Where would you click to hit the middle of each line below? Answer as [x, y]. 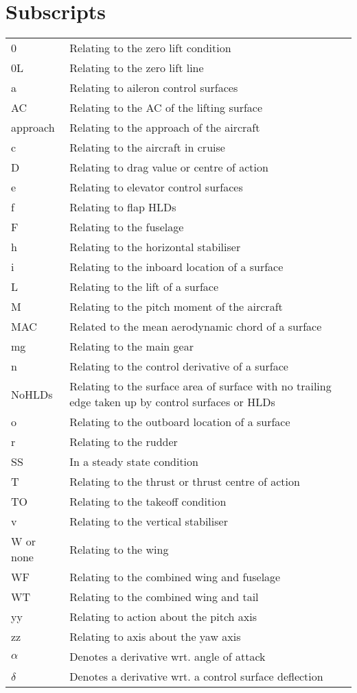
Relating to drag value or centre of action [169, 167]
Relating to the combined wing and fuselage [175, 577]
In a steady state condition [134, 462]
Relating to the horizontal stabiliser [155, 247]
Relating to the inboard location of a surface [176, 267]
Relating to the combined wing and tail [164, 597]
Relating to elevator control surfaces [156, 187]
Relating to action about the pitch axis [163, 617]
